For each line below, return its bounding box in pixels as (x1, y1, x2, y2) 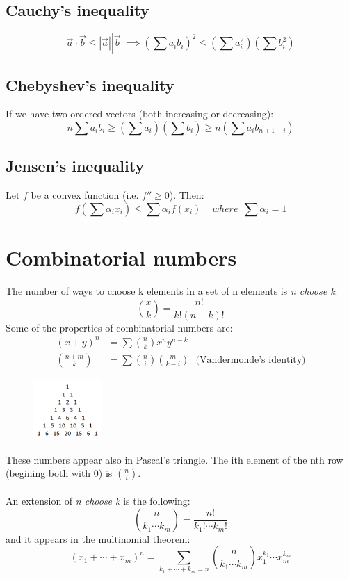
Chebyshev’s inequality (6, 74, 174, 95)
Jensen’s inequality (6, 155, 145, 177)
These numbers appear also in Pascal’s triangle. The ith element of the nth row (6, 452, 343, 466)
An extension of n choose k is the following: (6, 493, 190, 507)
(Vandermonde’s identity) (195, 354, 306, 365)
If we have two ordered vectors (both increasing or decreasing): (6, 106, 274, 121)
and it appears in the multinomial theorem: (6, 531, 190, 546)
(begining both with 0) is (6, 466, 113, 480)
